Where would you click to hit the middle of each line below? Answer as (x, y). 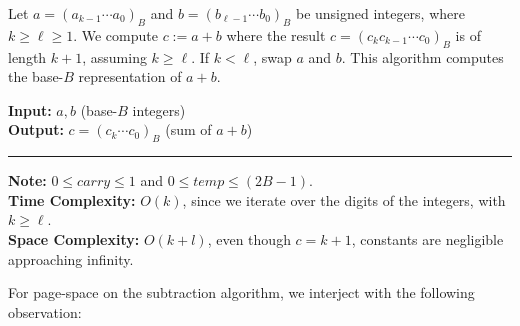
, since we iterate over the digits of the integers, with (344, 199)
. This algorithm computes (422, 56)
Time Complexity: (72, 199)
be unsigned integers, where (380, 13)
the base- (36, 76)
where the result (276, 34)
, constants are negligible (427, 238)
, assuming (114, 56)
